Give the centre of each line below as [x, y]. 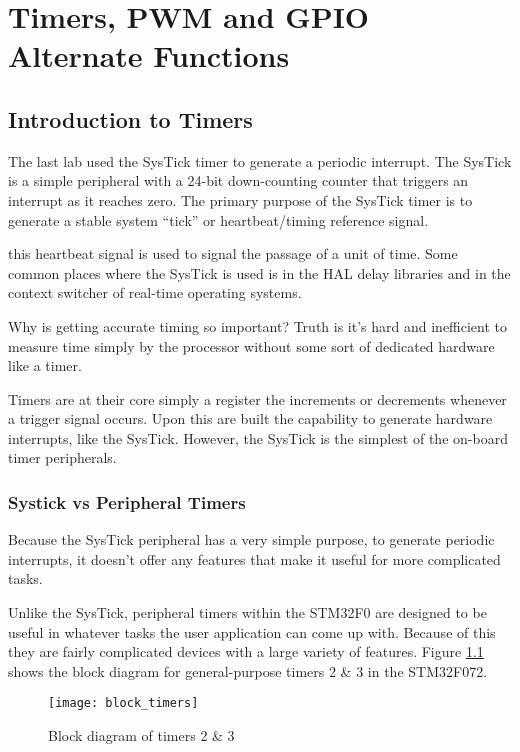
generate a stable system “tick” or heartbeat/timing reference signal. [218, 219]
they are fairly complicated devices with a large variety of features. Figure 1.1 [246, 651]
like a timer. [45, 365]
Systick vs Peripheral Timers [127, 502]
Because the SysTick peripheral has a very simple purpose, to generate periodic [251, 539]
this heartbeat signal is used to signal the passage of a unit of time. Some [233, 253]
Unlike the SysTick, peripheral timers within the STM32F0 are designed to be [247, 612]
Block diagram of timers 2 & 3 [141, 735]
